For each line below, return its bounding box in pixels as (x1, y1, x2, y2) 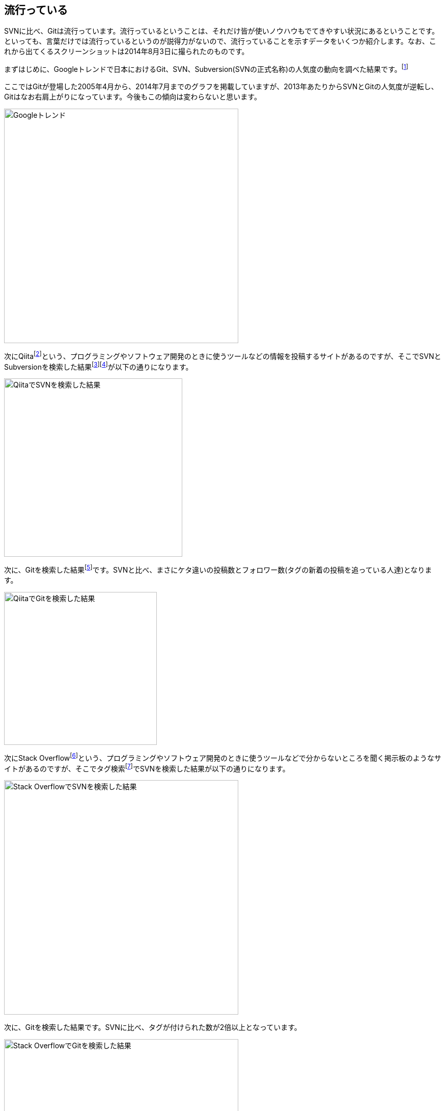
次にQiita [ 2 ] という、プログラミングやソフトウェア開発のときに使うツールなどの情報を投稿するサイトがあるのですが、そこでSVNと (4, 350, 441, 360)
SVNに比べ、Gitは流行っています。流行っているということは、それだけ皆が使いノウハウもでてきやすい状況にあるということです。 (4, 27, 439, 36)
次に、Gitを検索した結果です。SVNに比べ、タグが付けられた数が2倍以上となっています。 (4, 1023, 301, 1032)
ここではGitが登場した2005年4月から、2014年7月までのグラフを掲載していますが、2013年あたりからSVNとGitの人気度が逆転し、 (4, 82, 438, 91)
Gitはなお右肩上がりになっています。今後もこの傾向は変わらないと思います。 (4, 92, 261, 101)
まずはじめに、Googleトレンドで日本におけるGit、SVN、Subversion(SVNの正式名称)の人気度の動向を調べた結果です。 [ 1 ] (4, 63, 408, 74)
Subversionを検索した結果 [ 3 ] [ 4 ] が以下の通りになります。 (4, 360, 193, 371)
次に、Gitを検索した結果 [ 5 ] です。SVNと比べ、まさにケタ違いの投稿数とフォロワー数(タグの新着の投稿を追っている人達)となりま (4, 564, 432, 575)
